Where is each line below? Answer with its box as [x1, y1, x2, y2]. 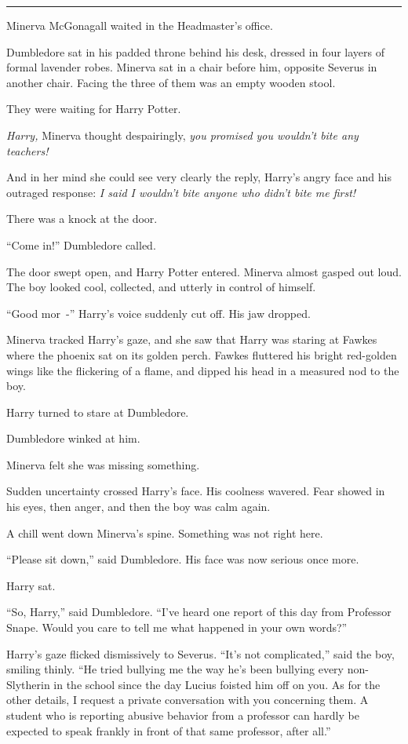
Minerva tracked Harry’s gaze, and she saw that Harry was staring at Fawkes [6, 331, 377, 348]
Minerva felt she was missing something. [6, 456, 200, 472]
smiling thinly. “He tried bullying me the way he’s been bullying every [6, 661, 344, 677]
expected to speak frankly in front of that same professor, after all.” [6, 722, 331, 739]
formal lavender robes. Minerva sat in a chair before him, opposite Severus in [6, 59, 377, 75]
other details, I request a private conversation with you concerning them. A [6, 691, 369, 708]
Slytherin [6, 676, 50, 692]
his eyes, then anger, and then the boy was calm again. [6, 498, 271, 515]
